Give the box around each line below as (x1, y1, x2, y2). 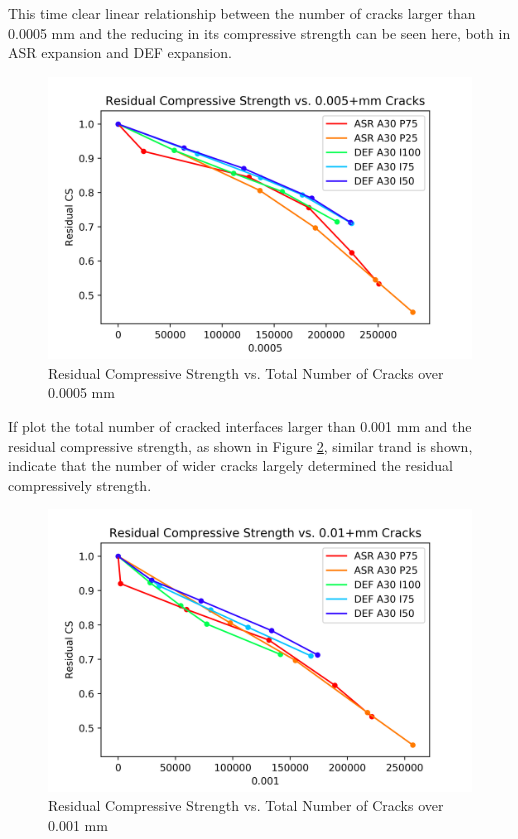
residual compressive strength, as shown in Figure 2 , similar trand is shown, (8, 435, 473, 456)
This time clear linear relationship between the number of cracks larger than (8, 3, 476, 23)
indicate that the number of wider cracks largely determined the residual (8, 455, 453, 476)
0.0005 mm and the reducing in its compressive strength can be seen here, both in (8, 22, 511, 43)
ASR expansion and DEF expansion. (8, 42, 232, 63)
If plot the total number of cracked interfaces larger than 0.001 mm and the (8, 415, 472, 436)
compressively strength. (8, 474, 152, 495)
